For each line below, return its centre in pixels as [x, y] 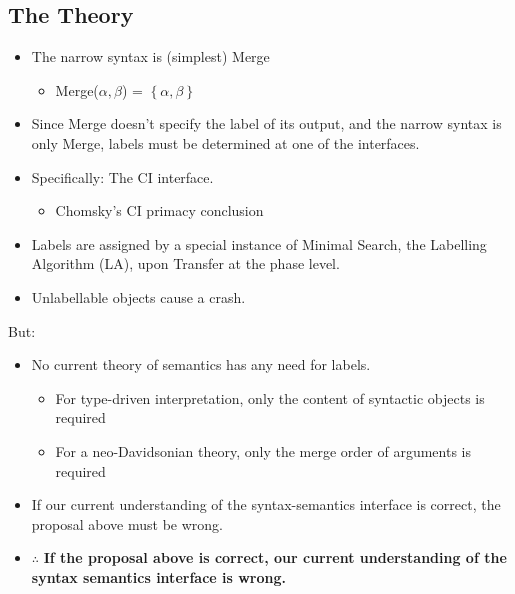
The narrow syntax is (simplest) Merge [150, 56]
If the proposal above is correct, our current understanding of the [275, 557]
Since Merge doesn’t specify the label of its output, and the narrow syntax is [266, 123]
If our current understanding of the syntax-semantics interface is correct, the [266, 504]
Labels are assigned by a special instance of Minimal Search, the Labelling [259, 243]
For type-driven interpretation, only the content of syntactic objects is [270, 397]
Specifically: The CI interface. [122, 176]
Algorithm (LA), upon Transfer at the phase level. [185, 263]
